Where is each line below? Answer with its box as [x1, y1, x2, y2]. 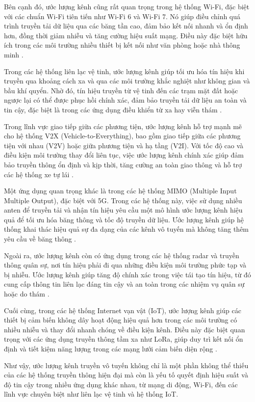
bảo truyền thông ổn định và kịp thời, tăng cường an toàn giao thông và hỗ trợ [4, 159, 242, 169]
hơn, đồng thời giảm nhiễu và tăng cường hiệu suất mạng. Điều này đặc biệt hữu [4, 30, 248, 40]
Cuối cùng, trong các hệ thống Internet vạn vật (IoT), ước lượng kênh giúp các [4, 305, 241, 315]
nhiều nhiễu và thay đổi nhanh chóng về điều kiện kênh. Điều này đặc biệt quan [4, 324, 245, 334]
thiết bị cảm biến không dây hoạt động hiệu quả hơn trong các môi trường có [4, 315, 237, 325]
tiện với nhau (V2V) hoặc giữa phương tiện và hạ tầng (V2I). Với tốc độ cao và [4, 140, 244, 150]
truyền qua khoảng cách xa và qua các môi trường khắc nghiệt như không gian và [4, 76, 250, 86]
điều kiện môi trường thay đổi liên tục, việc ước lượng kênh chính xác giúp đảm [4, 150, 244, 160]
